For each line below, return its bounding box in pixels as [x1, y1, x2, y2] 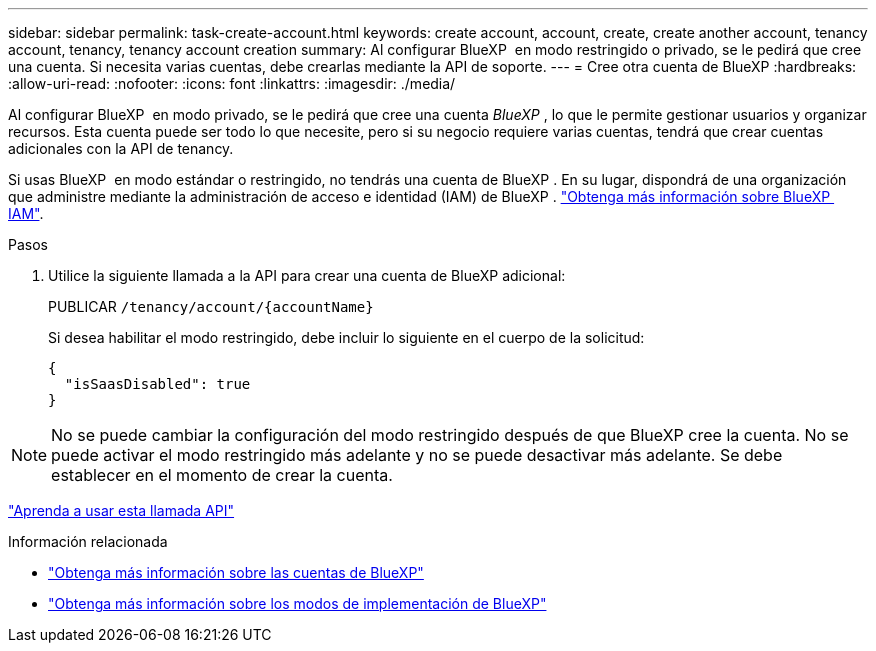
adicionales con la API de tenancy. [8, 140, 234, 157]
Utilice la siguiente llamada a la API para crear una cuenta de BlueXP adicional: [48, 267, 566, 284]
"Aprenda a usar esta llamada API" [8, 502, 235, 519]
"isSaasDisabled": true [64, 376, 251, 392]
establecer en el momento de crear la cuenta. [51, 465, 393, 485]
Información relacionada [8, 533, 168, 550]
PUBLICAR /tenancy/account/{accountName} [48, 298, 374, 315]
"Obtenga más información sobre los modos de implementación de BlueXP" [48, 595, 547, 612]
